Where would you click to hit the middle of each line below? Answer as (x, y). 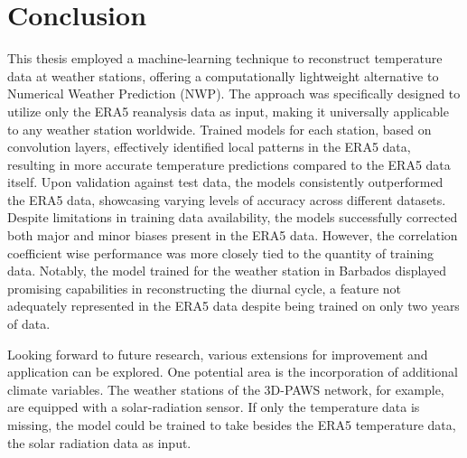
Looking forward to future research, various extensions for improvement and (218, 354)
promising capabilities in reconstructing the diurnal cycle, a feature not (205, 288)
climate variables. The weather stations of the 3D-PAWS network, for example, (226, 389)
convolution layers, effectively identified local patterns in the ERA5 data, (209, 147)
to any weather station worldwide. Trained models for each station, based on (219, 129)
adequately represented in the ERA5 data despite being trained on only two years (233, 306)
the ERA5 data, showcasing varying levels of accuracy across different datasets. (227, 199)
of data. (29, 324)
